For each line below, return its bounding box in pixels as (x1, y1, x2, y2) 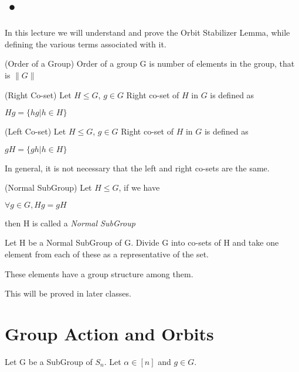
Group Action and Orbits (5, 322, 214, 346)
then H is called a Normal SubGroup (5, 216, 135, 229)
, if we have (118, 181, 160, 194)
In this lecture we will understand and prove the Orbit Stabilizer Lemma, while (5, 26, 290, 39)
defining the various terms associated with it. (5, 37, 167, 50)
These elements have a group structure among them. (5, 267, 193, 280)
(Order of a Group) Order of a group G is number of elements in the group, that (5, 57, 295, 70)
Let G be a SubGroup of (5, 355, 93, 367)
